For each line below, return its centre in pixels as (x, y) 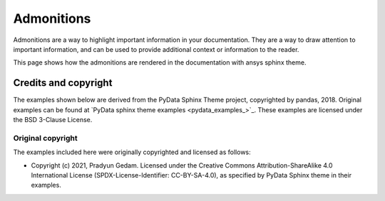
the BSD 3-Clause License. (53, 120)
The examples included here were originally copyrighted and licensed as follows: (132, 152)
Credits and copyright (63, 83)
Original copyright (45, 138)
